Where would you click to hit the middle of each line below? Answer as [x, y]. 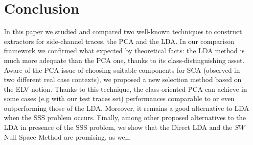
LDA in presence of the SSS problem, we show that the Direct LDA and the [118, 127]
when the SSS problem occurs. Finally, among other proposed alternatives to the [125, 117]
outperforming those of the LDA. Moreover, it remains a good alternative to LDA [126, 108]
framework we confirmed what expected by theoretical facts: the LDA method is [124, 51]
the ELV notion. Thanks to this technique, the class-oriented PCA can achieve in [126, 89]
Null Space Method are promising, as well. [68, 136]
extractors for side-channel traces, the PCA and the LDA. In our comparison [119, 41]
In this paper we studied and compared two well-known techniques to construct [123, 31]
